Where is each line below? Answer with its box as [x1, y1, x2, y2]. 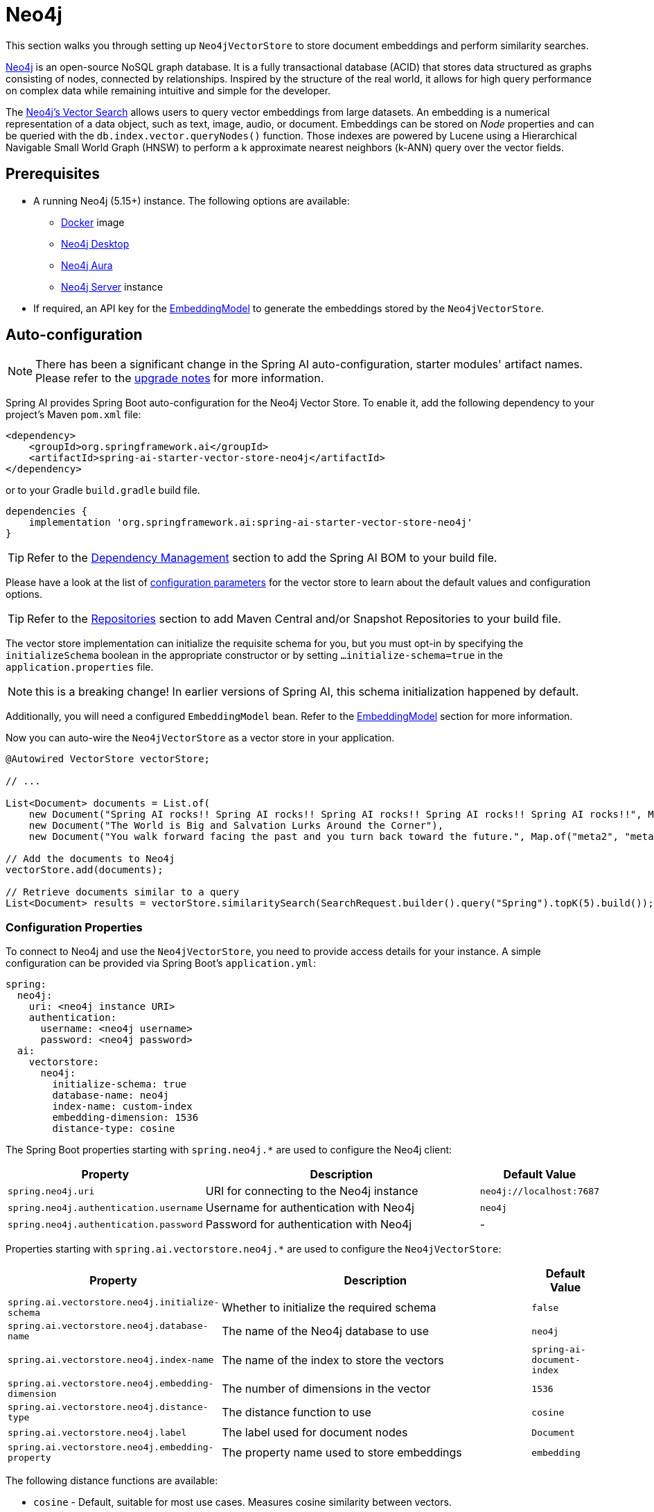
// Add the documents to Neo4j [6, 853, 175, 865]
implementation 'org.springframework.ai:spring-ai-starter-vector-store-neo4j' [28, 517, 473, 529]
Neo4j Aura [61, 259, 113, 271]
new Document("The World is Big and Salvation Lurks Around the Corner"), [28, 820, 444, 832]
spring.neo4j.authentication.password [8, 1219, 203, 1230]
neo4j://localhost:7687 [479, 1185, 599, 1196]
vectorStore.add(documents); [6, 864, 163, 876]
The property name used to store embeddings [222, 1445, 462, 1460]
